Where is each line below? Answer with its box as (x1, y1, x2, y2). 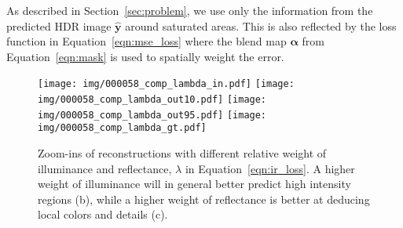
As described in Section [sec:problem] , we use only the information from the (6, 2, 373, 18)
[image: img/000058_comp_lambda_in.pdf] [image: (38, 78, 295, 90)
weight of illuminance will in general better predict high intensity (38, 176, 351, 192)
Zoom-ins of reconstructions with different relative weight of (38, 145, 327, 161)
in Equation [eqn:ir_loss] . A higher (185, 160, 355, 176)
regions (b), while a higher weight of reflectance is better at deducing (38, 190, 370, 207)
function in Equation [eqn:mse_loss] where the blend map (6, 33, 287, 49)
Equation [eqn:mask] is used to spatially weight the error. (6, 48, 284, 64)
